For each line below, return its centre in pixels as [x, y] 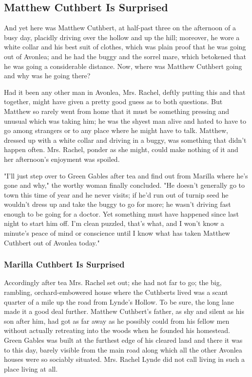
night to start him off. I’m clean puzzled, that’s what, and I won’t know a [114, 223]
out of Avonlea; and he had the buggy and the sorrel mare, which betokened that [125, 56]
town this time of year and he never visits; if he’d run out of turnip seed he [116, 194]
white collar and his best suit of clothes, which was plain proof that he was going [125, 47]
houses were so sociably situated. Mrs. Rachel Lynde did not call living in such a [125, 359]
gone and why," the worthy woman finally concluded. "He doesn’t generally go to [125, 185]
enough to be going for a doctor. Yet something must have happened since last [121, 213]
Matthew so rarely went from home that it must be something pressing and [117, 111]
